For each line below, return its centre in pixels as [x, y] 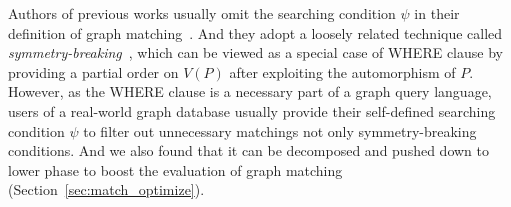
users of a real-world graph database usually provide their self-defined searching [252, 110]
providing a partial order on [93, 71]
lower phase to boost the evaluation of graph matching [175, 169]
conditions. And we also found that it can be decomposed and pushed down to [248, 150]
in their [437, 13]
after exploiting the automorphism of [342, 71]
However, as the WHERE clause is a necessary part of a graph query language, [250, 91]
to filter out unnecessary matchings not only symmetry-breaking [280, 130]
